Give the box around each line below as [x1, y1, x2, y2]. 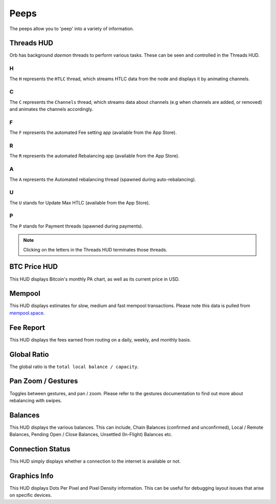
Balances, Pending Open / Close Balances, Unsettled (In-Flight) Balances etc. [9, 431, 173, 438]
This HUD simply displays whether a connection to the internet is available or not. [9, 458, 181, 465]
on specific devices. [9, 492, 52, 498]
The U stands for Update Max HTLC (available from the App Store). [9, 199, 150, 205]
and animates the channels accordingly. [9, 106, 94, 112]
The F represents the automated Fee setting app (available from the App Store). [9, 129, 177, 135]
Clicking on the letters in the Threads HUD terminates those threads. [23, 246, 168, 253]
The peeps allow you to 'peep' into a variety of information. [9, 26, 134, 32]
